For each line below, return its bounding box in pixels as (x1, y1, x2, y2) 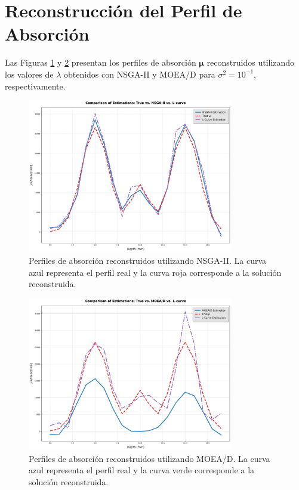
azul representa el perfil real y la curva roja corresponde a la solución (29, 266, 282, 278)
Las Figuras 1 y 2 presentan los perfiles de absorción (5, 56, 196, 69)
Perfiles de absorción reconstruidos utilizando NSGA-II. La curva (29, 254, 267, 267)
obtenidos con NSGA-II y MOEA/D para (63, 67, 215, 80)
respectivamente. (5, 79, 66, 92)
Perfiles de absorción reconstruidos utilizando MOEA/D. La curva (29, 452, 270, 464)
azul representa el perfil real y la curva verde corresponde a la (29, 464, 255, 476)
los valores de (5, 67, 54, 80)
